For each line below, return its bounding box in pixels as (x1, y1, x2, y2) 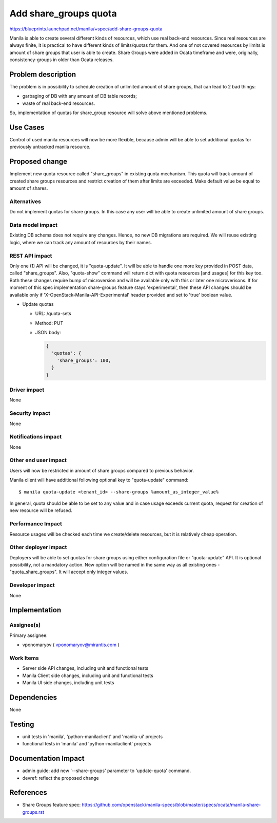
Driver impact (9, 386, 45, 393)
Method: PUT (35, 320, 64, 326)
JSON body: (35, 330, 61, 336)
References (9, 788, 47, 797)
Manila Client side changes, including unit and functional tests (22, 672, 153, 679)
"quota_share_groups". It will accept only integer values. (9, 569, 128, 575)
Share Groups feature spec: (22, 802, 81, 808)
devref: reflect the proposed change (22, 775, 100, 781)
